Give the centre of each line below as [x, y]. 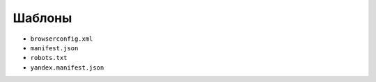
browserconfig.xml [62, 39]
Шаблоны [42, 18]
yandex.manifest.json [67, 68]
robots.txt [49, 58]
